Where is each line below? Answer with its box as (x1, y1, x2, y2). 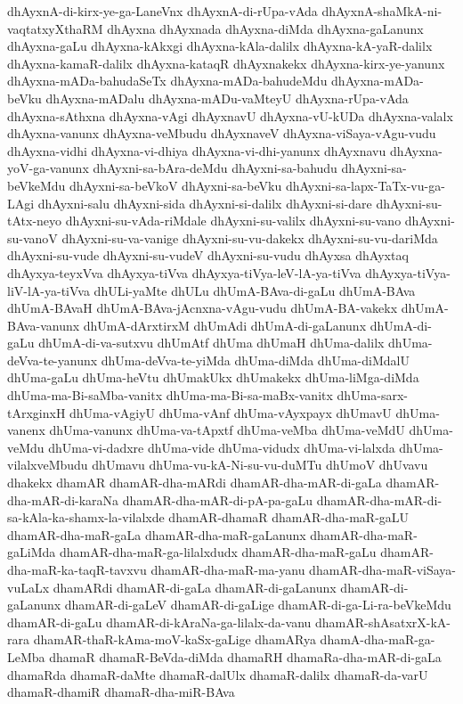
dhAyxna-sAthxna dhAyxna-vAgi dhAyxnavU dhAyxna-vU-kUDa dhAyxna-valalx (7, 106, 453, 125)
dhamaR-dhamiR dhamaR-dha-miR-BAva (7, 683, 235, 701)
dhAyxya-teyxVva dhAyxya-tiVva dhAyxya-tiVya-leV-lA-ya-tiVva (7, 263, 361, 282)
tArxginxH (7, 403, 66, 422)
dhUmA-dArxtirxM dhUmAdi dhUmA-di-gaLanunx (83, 315, 367, 334)
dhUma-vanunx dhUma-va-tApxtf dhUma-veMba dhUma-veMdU (49, 421, 405, 439)
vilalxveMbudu (7, 455, 88, 474)
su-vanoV (7, 228, 58, 247)
